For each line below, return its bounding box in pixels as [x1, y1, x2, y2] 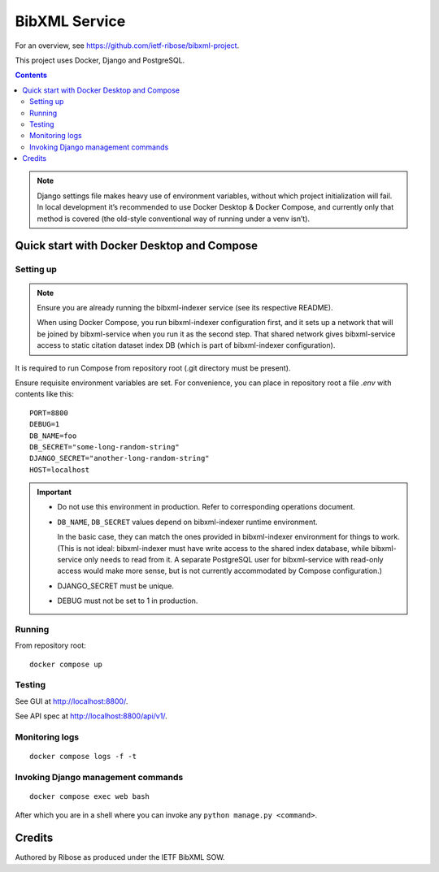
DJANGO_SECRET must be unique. [57, 581, 175, 591]
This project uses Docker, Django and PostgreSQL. [15, 55, 185, 65]
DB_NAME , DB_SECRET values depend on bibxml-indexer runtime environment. [57, 517, 318, 527]
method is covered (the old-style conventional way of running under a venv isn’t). [37, 214, 311, 223]
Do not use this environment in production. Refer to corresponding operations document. [57, 502, 355, 512]
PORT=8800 [29, 408, 68, 418]
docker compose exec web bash [29, 792, 150, 801]
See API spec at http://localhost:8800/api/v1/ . [15, 711, 167, 721]
